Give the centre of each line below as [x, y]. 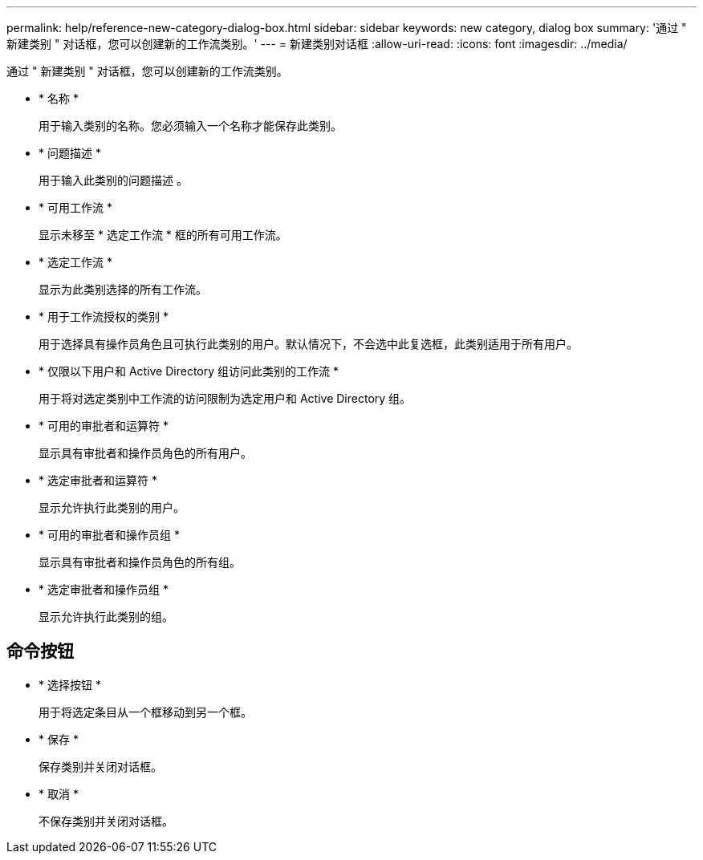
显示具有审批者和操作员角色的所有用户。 [145, 453]
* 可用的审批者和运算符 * [104, 426]
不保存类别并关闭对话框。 [106, 821]
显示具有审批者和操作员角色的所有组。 [140, 562]
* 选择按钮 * [70, 684]
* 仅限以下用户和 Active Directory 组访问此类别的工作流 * [189, 371]
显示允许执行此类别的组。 [106, 617]
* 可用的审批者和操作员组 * [109, 535]
